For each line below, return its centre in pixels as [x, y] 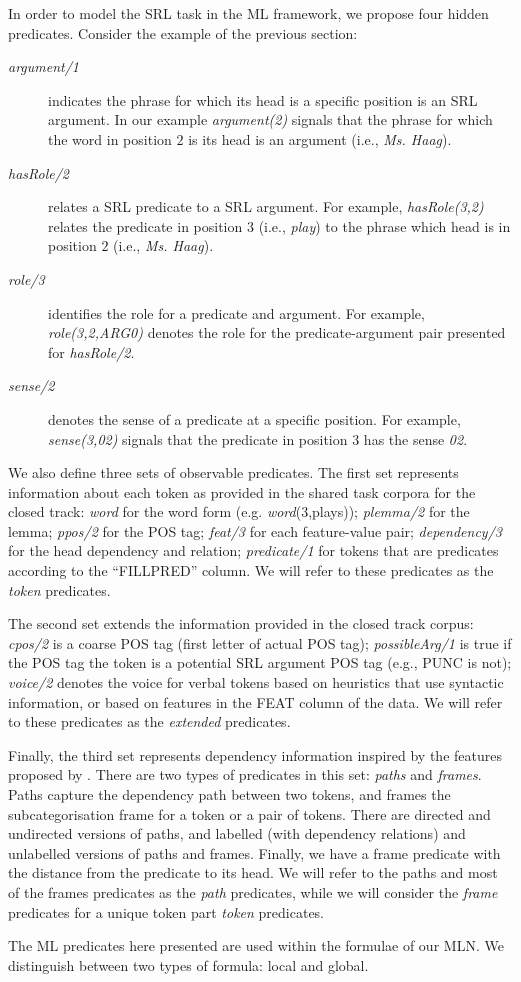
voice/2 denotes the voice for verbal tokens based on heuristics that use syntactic [256, 682]
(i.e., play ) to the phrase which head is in [384, 225]
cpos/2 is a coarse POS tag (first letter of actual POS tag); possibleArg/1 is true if [260, 642]
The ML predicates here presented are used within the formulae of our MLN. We [256, 945]
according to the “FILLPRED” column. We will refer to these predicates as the [251, 570]
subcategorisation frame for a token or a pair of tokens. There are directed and [249, 813]
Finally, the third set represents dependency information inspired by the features [255, 754]
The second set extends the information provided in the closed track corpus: [241, 623]
